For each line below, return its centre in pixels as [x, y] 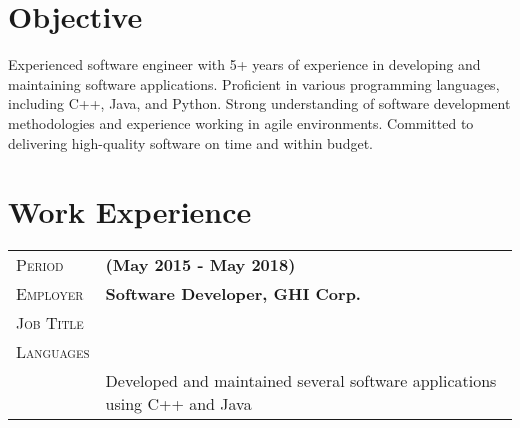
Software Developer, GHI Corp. [233, 294]
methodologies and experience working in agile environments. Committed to [241, 122]
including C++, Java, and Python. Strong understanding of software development [259, 103]
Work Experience [130, 211]
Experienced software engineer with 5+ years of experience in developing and [244, 64]
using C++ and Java [178, 404]
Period [40, 265]
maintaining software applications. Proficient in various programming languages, [254, 83]
